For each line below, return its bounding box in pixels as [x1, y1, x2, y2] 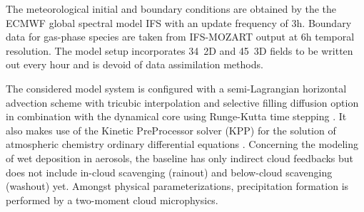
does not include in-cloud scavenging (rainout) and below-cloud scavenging [6, 164, 333, 179]
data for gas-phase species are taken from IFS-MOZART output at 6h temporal [6, 29, 355, 44]
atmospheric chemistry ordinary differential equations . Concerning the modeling [6, 137, 358, 152]
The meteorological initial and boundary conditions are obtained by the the [6, 1, 337, 16]
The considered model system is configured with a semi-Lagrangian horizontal [6, 80, 347, 95]
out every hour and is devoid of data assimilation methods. [6, 57, 263, 72]
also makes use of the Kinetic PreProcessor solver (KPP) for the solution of [6, 122, 336, 137]
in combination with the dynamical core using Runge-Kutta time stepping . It [6, 109, 347, 124]
